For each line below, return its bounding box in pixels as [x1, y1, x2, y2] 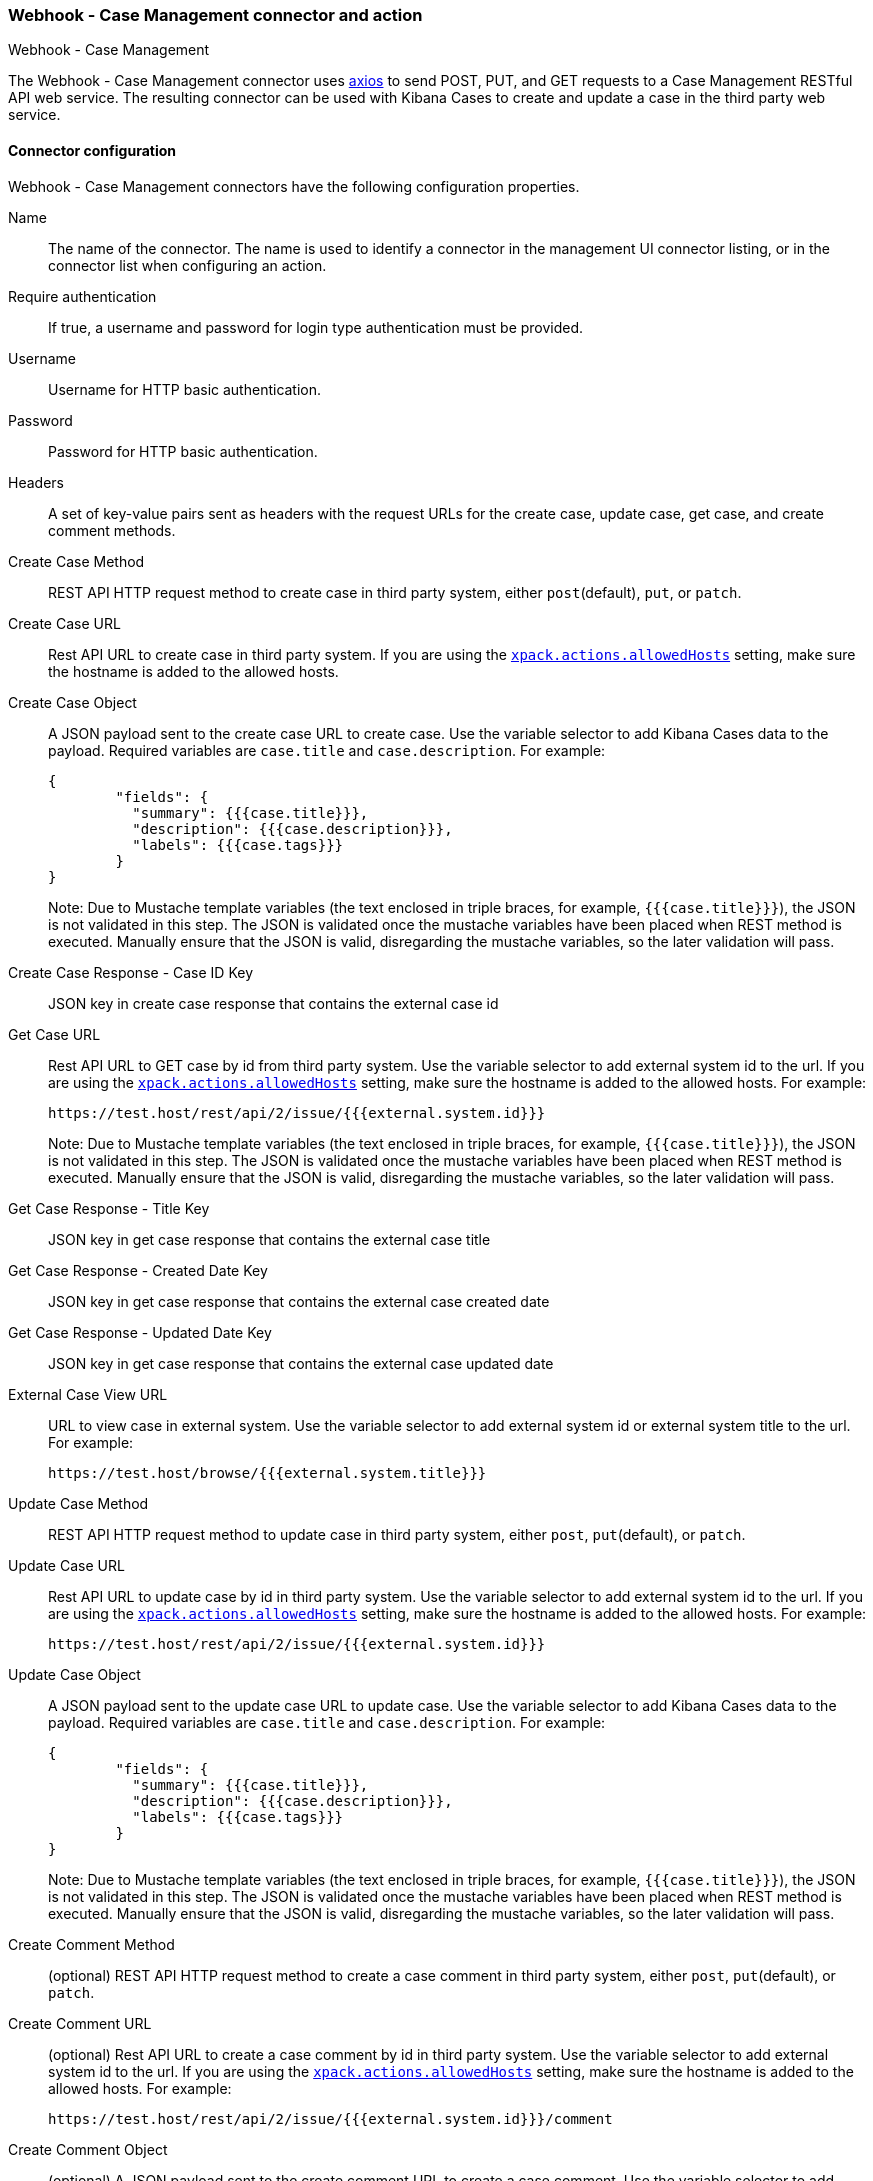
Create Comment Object [8, 2140, 168, 2158]
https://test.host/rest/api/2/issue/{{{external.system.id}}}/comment [48, 2110, 613, 2127]
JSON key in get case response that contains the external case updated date [48, 1354, 554, 1372]
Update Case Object [8, 1665, 141, 1683]
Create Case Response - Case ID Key [8, 963, 253, 981]
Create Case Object [8, 693, 137, 711]
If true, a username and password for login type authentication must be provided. [48, 318, 584, 336]
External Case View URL [8, 1385, 168, 1403]
